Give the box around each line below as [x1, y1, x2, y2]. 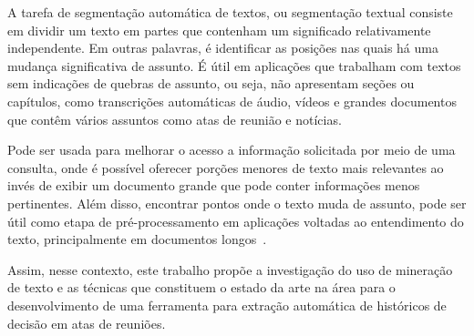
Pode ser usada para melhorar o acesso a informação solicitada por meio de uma [7, 140, 456, 159]
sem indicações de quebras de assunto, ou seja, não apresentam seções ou [7, 74, 415, 93]
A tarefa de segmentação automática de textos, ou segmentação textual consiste [7, 3, 453, 21]
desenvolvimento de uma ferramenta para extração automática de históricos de [7, 295, 447, 314]
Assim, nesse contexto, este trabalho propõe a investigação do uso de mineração [7, 260, 453, 279]
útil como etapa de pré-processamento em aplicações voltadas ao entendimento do [7, 211, 464, 230]
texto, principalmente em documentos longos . [7, 229, 267, 249]
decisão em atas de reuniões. [7, 313, 166, 332]
